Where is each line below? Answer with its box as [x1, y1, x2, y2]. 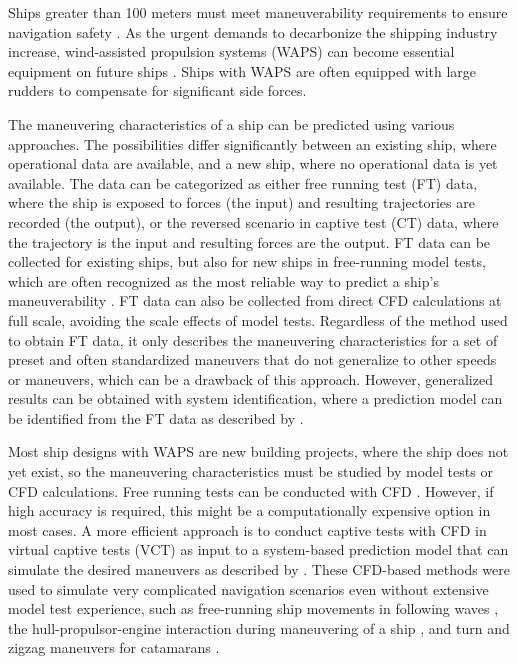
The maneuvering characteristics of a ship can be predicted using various [8, 113, 455, 134]
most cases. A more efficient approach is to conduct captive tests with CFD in [8, 519, 487, 540]
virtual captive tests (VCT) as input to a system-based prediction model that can [8, 539, 509, 560]
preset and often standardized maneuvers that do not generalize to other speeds [8, 349, 497, 370]
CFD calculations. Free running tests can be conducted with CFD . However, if [8, 480, 494, 501]
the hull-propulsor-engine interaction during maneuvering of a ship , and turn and [8, 617, 510, 638]
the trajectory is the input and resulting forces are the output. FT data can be [8, 231, 491, 252]
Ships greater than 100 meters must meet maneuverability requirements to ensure [8, 2, 508, 22]
